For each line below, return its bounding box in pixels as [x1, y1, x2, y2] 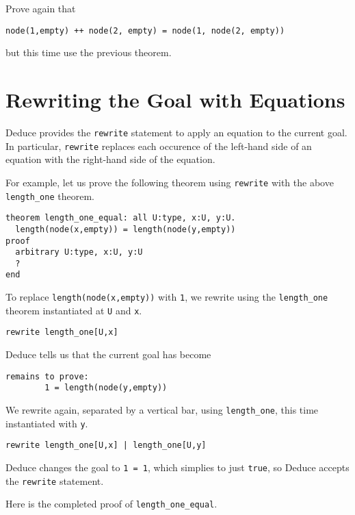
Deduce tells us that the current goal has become [5, 347, 211, 362]
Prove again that [5, 1, 76, 15]
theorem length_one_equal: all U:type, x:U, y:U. [5, 213, 236, 223]
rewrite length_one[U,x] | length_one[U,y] [5, 440, 207, 451]
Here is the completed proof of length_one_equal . [5, 497, 218, 511]
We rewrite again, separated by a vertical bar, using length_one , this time [5, 403, 319, 416]
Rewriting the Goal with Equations [5, 86, 345, 114]
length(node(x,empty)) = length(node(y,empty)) [15, 224, 236, 234]
